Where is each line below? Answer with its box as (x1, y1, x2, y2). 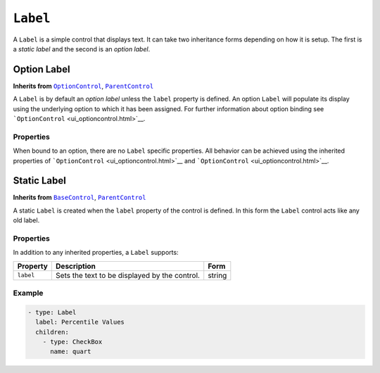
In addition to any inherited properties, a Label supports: (13, 248, 179, 257)
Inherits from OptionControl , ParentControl (13, 82, 154, 90)
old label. (13, 216, 40, 225)
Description (55, 261, 96, 271)
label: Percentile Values (35, 318, 125, 327)
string (208, 270, 227, 280)
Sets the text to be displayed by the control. (55, 270, 201, 280)
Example (13, 289, 44, 298)
